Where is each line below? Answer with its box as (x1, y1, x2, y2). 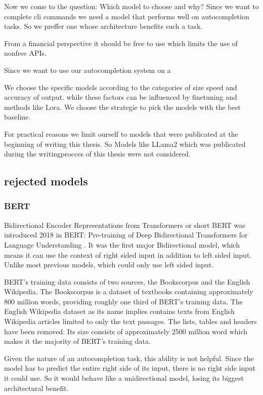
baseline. (4, 111, 31, 122)
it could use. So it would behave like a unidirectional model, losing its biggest (4, 373, 244, 383)
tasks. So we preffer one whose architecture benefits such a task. (4, 21, 203, 31)
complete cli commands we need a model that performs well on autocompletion (4, 11, 249, 21)
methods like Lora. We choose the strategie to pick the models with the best (4, 101, 241, 112)
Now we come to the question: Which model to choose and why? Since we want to (4, 1, 259, 11)
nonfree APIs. (4, 48, 47, 58)
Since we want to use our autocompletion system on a (4, 64, 171, 75)
